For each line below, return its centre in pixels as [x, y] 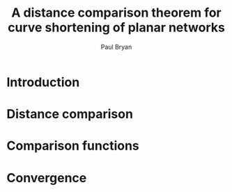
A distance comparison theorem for [116, 13]
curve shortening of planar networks [116, 27]
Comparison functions [73, 146]
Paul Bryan [116, 47]
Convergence [47, 178]
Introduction [43, 82]
